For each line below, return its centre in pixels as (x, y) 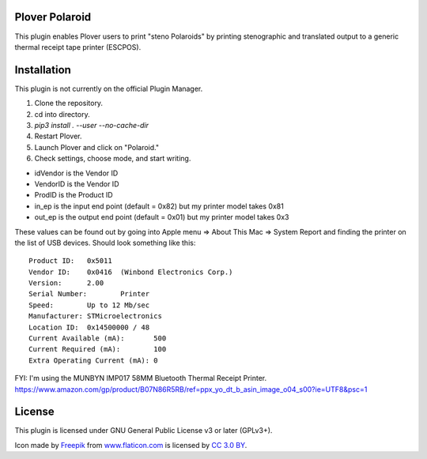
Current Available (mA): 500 (98, 339)
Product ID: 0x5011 (70, 261)
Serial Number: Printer (89, 294)
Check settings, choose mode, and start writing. (113, 159)
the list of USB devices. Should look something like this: (105, 243)
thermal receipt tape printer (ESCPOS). (78, 47)
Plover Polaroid (53, 17)
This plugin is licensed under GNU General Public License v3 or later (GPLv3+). (144, 431)
